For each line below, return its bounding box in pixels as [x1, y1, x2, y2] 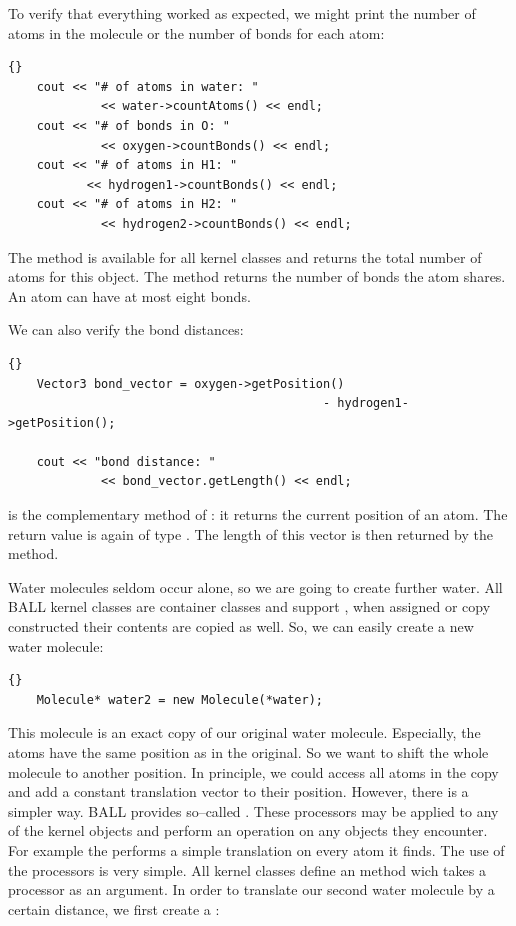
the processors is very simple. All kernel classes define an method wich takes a [8, 859, 486, 880]
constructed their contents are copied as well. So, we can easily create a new [8, 616, 474, 637]
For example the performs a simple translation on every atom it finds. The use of [8, 839, 505, 860]
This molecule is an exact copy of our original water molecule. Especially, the [8, 722, 481, 743]
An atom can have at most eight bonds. [8, 285, 251, 306]
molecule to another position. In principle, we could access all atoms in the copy [8, 761, 499, 782]
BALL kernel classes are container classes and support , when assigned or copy [8, 596, 491, 617]
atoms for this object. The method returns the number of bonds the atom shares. [8, 266, 506, 287]
